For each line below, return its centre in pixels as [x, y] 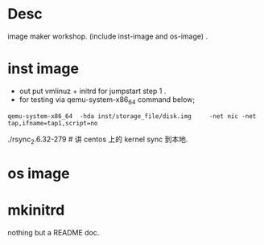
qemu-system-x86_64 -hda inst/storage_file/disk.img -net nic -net [132, 116]
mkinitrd [36, 210]
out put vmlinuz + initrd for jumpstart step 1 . [93, 91]
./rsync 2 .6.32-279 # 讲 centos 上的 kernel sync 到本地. [98, 140]
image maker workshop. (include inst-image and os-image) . [108, 36]
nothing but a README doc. [54, 232]
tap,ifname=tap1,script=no [53, 123]
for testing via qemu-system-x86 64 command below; [107, 100]
